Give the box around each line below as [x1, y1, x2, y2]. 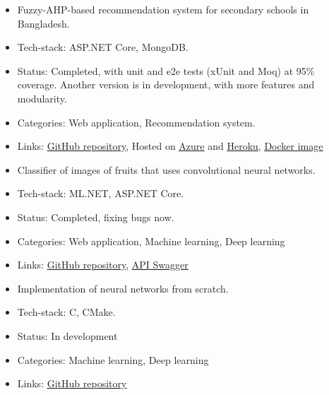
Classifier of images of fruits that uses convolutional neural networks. [17, 162, 316, 177]
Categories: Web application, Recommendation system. [17, 114, 256, 129]
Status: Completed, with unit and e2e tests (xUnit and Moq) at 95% [17, 63, 315, 78]
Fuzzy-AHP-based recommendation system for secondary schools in [17, 2, 309, 16]
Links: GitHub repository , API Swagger [17, 257, 189, 272]
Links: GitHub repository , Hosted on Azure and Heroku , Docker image [17, 138, 323, 153]
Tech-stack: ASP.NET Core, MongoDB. [17, 40, 189, 54]
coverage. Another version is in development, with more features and [17, 77, 315, 92]
